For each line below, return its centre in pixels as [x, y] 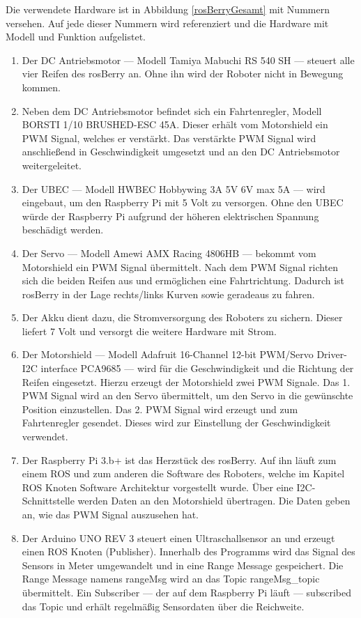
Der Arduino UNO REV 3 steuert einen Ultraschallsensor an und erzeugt [178, 538]
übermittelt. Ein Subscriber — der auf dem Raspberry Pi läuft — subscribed [186, 592]
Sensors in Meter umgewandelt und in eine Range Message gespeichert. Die [183, 565]
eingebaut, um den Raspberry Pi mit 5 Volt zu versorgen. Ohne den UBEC [183, 202]
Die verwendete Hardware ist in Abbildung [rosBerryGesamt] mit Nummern [168, 9]
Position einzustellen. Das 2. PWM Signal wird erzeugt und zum [160, 409]
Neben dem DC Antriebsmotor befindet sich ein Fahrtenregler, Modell [172, 110]
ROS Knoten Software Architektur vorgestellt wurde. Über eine [158, 487]
